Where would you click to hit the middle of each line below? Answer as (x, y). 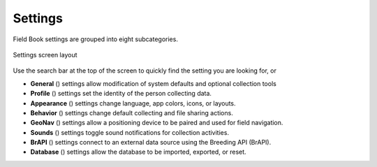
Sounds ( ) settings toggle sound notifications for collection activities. (130, 132)
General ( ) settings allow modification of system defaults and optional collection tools (154, 83)
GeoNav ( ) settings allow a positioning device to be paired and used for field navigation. (157, 123)
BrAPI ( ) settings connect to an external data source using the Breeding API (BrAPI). (151, 143)
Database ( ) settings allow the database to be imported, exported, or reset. (139, 152)
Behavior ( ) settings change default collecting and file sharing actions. (132, 112)
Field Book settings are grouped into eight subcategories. (95, 39)
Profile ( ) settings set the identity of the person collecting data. (121, 94)
